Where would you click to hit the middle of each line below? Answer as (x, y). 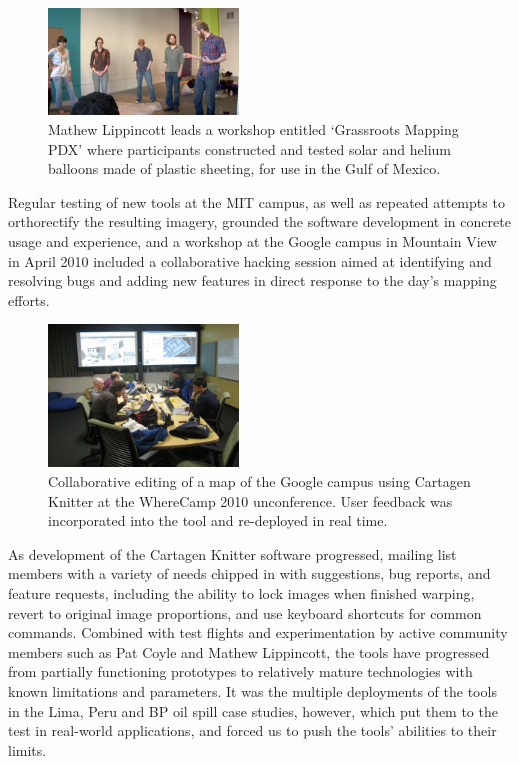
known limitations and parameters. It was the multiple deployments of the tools (252, 690)
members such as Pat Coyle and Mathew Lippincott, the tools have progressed (249, 651)
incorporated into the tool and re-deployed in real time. (218, 520)
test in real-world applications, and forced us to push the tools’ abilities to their (252, 730)
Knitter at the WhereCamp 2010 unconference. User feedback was (250, 500)
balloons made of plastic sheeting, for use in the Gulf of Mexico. (244, 168)
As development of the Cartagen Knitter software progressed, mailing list (232, 553)
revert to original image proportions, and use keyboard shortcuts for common (245, 612)
